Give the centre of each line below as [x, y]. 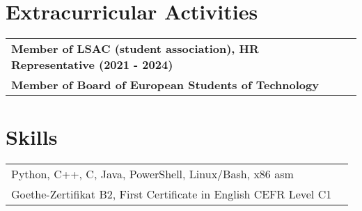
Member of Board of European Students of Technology [165, 85]
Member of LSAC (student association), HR [135, 49]
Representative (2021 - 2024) [92, 65]
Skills [32, 137]
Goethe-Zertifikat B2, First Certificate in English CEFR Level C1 [172, 194]
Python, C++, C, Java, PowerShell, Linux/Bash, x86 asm [152, 174]
